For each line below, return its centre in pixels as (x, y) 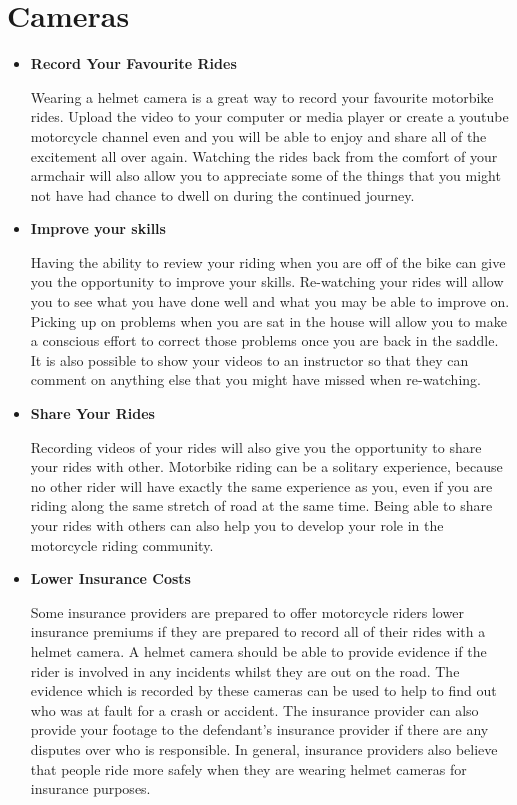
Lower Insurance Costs (110, 578)
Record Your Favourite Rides (133, 63)
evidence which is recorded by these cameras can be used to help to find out (263, 690)
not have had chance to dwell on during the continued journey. (222, 194)
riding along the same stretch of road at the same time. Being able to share (261, 505)
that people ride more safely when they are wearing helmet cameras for (248, 768)
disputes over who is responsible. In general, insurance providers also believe (264, 748)
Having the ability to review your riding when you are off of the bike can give (268, 261)
